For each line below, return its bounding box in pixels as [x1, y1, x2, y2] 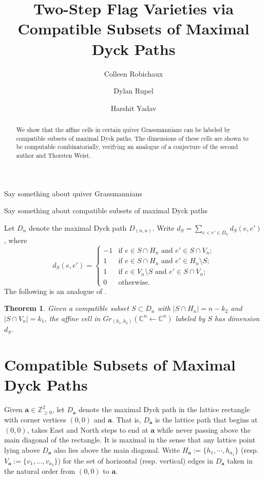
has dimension [214, 312, 260, 323]
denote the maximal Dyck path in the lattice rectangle [78, 404, 250, 415]
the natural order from [4, 466, 76, 476]
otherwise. [118, 279, 150, 286]
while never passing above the [157, 424, 251, 435]
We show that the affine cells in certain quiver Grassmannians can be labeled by [16, 125, 231, 134]
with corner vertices [4, 414, 66, 424]
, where [4, 235, 27, 246]
